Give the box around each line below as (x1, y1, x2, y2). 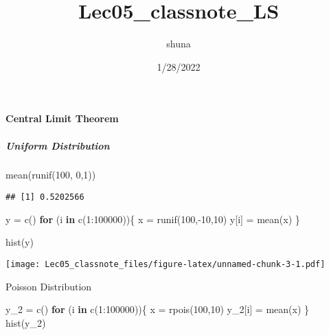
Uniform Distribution (5, 138, 110, 152)
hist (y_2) (5, 315, 46, 330)
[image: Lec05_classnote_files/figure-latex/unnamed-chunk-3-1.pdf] (5, 259, 326, 269)
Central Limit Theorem (5, 111, 119, 126)
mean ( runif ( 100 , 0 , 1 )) (5, 167, 96, 182)
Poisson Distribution (5, 279, 92, 293)
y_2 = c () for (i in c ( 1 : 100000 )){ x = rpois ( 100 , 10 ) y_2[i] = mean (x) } (5, 302, 310, 316)
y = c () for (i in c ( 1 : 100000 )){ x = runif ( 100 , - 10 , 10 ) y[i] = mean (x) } (5, 211, 300, 226)
